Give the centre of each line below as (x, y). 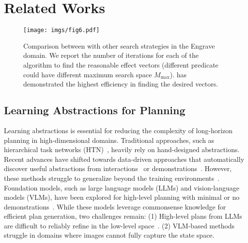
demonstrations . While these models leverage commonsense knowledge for (115, 206)
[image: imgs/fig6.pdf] (62, 30)
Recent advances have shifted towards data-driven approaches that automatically (124, 159)
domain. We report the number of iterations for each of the (111, 55)
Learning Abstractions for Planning (95, 110)
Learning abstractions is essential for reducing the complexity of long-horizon (118, 130)
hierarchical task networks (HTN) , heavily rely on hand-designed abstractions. (122, 149)
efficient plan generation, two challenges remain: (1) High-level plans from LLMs (123, 216)
